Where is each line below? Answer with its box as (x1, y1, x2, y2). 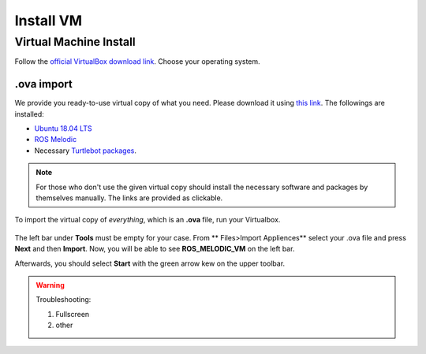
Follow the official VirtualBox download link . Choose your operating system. (14, 57, 260, 66)
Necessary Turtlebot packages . (34, 146, 137, 155)
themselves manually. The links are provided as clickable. (35, 193, 223, 203)
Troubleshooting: (35, 295, 92, 304)
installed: (14, 109, 45, 118)
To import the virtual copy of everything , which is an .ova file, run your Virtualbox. (14, 215, 281, 225)
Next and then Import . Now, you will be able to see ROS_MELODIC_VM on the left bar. (14, 244, 295, 254)
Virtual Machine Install (14, 35, 136, 49)
